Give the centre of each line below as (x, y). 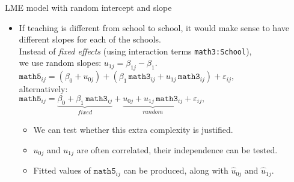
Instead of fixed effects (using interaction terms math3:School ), (135, 51)
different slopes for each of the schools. (90, 39)
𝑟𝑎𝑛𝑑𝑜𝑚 (153, 112)
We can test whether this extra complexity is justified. (133, 130)
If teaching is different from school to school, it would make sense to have (154, 27)
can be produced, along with (176, 170)
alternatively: (43, 89)
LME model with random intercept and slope (88, 7)
